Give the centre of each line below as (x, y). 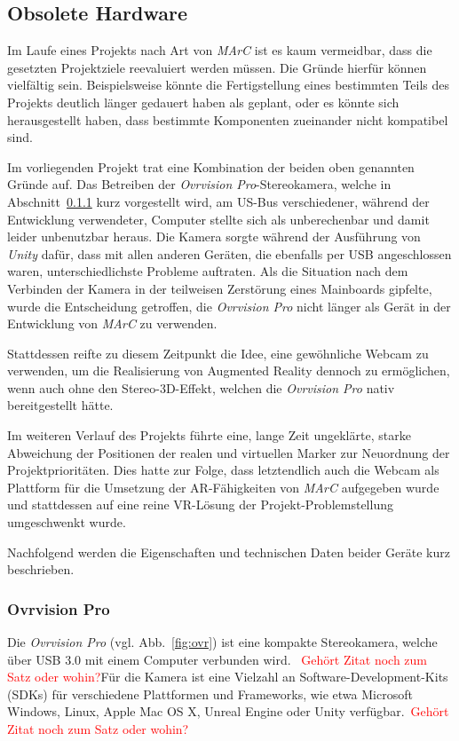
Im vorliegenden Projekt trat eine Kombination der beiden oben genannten (211, 166)
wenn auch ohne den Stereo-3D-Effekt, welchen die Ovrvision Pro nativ (201, 387)
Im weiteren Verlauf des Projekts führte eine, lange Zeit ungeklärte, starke (209, 435)
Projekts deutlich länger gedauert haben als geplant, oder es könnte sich (203, 102)
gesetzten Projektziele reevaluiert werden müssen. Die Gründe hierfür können (217, 67)
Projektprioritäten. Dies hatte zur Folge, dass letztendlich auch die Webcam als (223, 470)
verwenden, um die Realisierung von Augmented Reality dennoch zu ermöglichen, (229, 370)
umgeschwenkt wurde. (67, 522)
